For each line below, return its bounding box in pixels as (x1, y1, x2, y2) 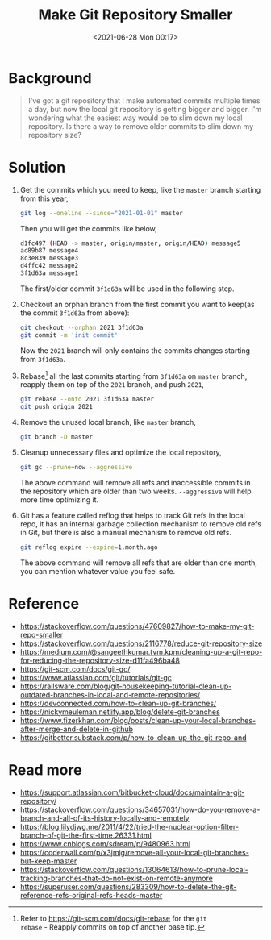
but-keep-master (19, 856, 77, 866)
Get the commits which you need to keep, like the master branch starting (19, 185, 261, 194)
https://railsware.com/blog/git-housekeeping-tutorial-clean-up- (19, 681, 232, 691)
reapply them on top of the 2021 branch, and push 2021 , (19, 380, 204, 389)
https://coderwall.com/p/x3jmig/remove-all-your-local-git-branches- (19, 847, 250, 857)
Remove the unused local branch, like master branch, (19, 418, 196, 427)
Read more (8, 760, 82, 779)
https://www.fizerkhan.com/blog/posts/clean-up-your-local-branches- (19, 715, 256, 725)
